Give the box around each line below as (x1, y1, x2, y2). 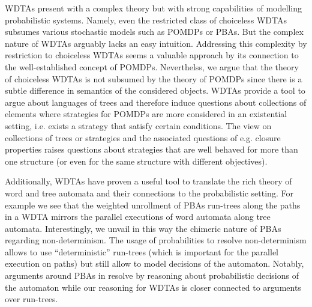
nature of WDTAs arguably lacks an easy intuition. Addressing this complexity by (5, 37, 307, 49)
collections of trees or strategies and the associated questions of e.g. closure (5, 131, 281, 144)
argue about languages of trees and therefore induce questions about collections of (5, 96, 307, 108)
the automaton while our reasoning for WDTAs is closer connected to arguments (5, 281, 301, 293)
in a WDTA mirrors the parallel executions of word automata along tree (5, 210, 271, 223)
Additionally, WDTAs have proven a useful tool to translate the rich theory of (5, 175, 292, 187)
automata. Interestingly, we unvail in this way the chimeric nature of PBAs (5, 222, 281, 234)
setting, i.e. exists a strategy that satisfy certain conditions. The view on (5, 119, 272, 132)
